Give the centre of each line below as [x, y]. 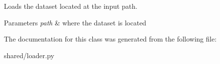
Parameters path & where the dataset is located [75, 22]
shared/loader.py [29, 55]
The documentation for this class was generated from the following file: [110, 39]
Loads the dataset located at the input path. [71, 6]
